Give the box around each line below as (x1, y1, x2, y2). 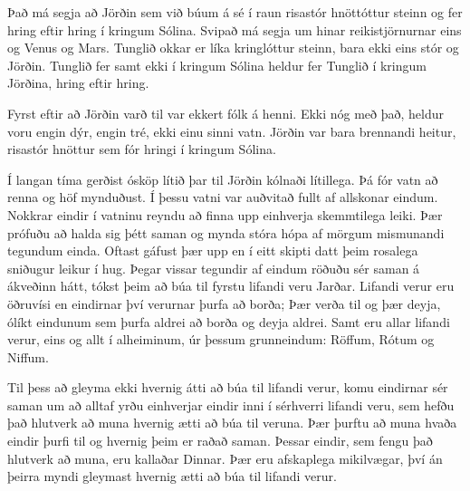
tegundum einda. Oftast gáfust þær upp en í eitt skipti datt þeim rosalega (7, 241, 418, 260)
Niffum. (7, 347, 49, 366)
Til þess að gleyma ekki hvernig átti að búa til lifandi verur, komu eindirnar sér (7, 378, 448, 397)
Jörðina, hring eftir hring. (7, 73, 149, 92)
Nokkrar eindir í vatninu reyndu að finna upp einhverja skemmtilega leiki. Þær (7, 205, 443, 224)
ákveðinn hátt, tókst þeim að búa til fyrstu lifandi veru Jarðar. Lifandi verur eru (7, 276, 455, 295)
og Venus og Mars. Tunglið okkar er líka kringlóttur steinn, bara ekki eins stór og (7, 38, 459, 57)
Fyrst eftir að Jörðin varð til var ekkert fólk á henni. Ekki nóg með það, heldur (7, 103, 445, 122)
